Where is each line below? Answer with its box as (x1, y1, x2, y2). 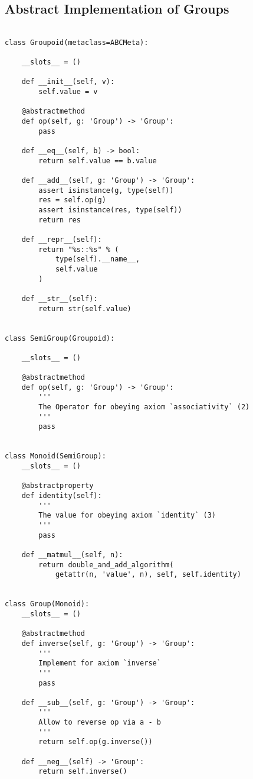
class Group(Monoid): (5, 600, 90, 609)
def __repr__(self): (21, 235, 102, 244)
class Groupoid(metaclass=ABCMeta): (5, 38, 149, 47)
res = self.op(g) (38, 196, 106, 205)
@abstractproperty (21, 481, 94, 490)
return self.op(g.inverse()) (38, 738, 153, 746)
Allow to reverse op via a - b (38, 718, 161, 727)
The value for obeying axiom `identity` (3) (38, 511, 216, 520)
